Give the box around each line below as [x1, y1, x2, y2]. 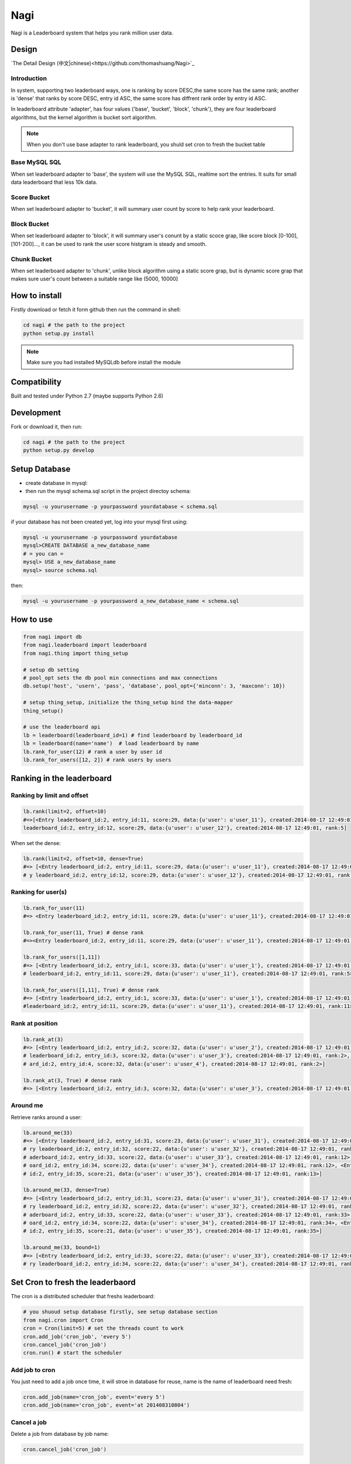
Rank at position [11, 1019, 58, 1027]
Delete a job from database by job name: [11, 1431, 109, 1438]
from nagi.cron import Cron [23, 1316, 104, 1323]
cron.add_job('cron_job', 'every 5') [23, 1333, 132, 1340]
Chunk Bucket [11, 255, 52, 263]
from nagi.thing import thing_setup [23, 650, 129, 656]
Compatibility [11, 377, 61, 386]
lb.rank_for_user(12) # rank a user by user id [23, 748, 162, 755]
